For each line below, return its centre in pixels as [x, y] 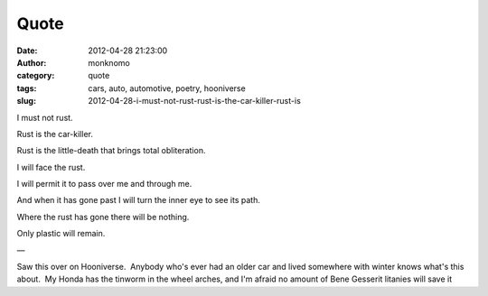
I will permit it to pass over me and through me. [104, 184]
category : [36, 76]
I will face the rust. [51, 167]
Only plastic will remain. [61, 234]
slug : [26, 101]
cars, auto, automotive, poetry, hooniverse [167, 88]
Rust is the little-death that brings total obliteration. [111, 151]
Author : [32, 62]
